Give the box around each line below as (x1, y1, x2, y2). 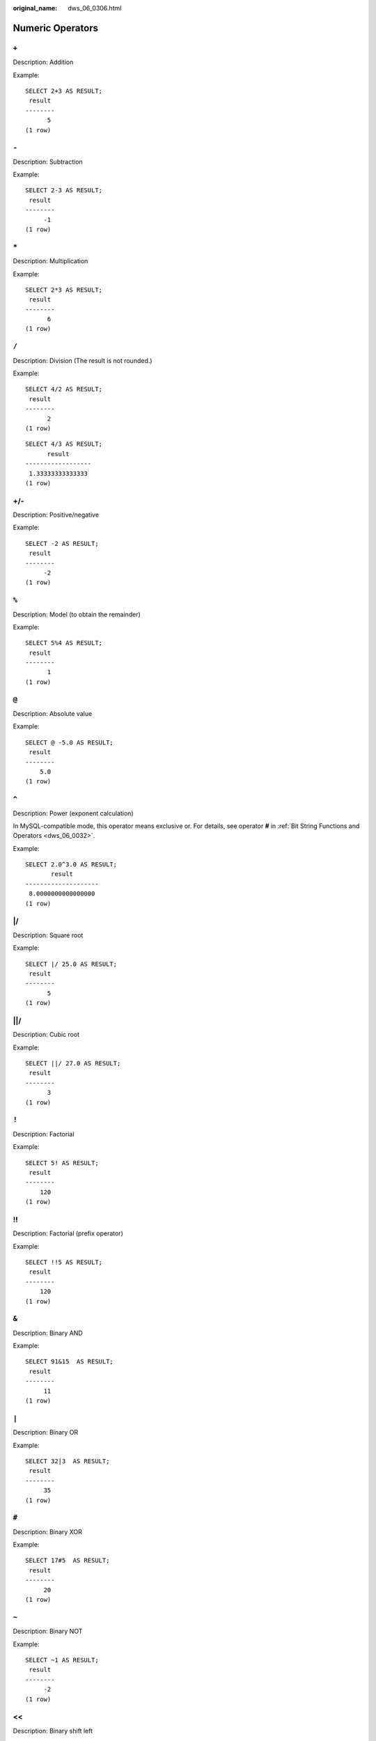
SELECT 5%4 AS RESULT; (25, 639, 103, 647)
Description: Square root (13, 930, 84, 939)
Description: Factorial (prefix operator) (13, 1229, 123, 1238)
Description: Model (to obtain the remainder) (13, 610, 141, 618)
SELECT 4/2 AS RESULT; (25, 385, 103, 393)
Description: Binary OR (13, 1428, 79, 1437)
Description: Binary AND (13, 1329, 83, 1337)
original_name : (13, 4, 58, 12)
